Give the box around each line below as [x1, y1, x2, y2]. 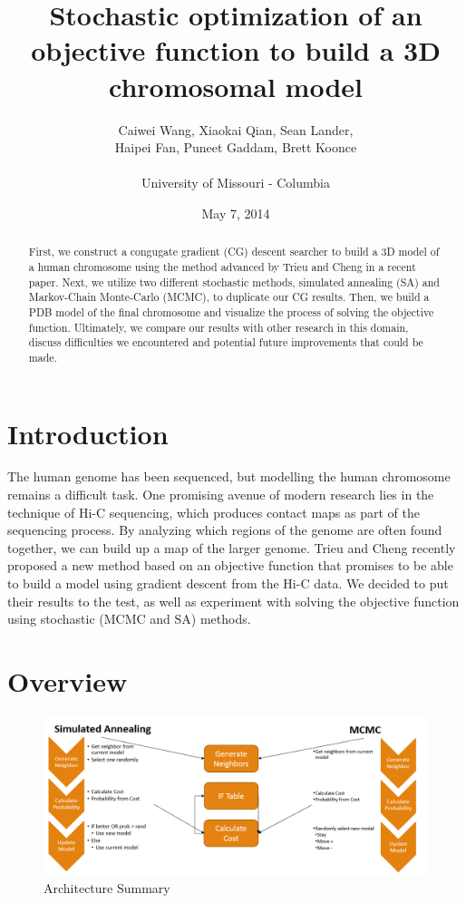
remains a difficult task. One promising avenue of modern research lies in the [7, 485, 434, 504]
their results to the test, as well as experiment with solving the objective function [7, 591, 460, 610]
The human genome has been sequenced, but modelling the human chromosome [7, 467, 451, 486]
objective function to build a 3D [31, 32, 441, 69]
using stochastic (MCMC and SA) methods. [7, 609, 251, 628]
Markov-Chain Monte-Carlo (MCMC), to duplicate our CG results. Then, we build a [28, 289, 430, 305]
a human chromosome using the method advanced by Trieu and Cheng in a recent [28, 258, 416, 274]
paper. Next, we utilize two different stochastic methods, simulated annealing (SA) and [28, 274, 440, 289]
